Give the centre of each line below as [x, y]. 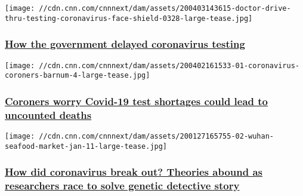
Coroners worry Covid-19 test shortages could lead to [137, 101]
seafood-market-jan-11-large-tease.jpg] [86, 146]
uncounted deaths [48, 114]
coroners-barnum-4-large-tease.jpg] [78, 76]
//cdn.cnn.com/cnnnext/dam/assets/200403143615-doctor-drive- [165, 8]
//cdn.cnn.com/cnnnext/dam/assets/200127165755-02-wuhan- [157, 136]
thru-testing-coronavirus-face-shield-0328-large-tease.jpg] [129, 18]
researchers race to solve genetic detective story [122, 186]
